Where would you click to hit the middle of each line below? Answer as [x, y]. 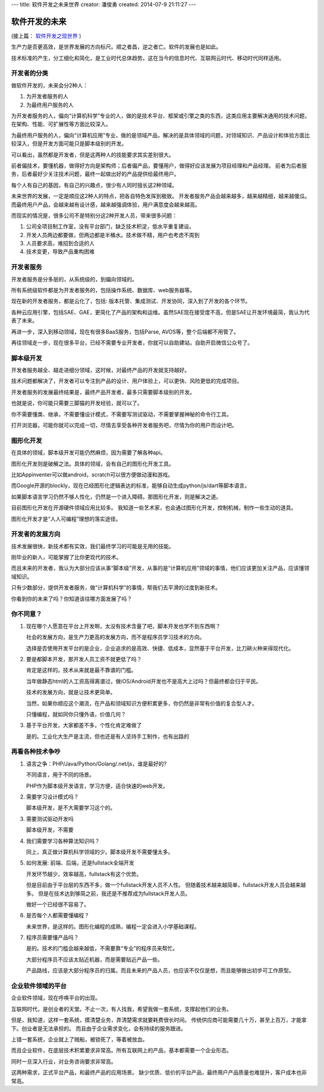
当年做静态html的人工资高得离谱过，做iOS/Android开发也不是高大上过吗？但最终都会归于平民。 [144, 681]
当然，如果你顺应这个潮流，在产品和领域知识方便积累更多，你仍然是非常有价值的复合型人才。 [142, 703]
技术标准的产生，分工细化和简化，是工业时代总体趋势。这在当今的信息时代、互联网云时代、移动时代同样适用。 [148, 58]
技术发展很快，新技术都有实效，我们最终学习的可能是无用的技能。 [92, 546]
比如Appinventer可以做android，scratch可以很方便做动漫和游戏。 [92, 475]
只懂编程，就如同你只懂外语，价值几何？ [76, 714]
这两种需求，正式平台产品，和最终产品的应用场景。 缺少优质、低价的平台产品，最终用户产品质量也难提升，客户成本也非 [159, 1072]
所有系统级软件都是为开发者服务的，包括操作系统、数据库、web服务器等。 [103, 290]
